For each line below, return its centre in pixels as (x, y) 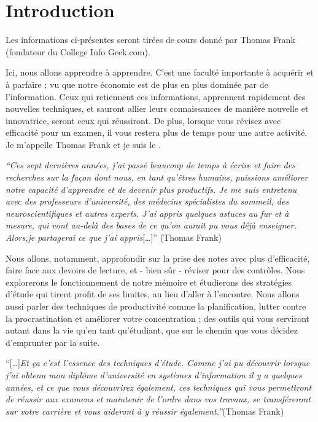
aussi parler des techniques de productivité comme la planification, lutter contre (156, 306)
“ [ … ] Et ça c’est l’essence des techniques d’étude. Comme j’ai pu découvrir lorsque (158, 363)
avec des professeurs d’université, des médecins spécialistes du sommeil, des (147, 201)
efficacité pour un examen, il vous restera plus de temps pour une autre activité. (157, 132)
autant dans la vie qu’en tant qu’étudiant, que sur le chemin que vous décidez (152, 330)
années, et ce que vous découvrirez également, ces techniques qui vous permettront (159, 387)
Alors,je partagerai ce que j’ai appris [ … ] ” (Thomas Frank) (114, 237)
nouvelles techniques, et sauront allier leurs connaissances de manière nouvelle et (157, 108)
